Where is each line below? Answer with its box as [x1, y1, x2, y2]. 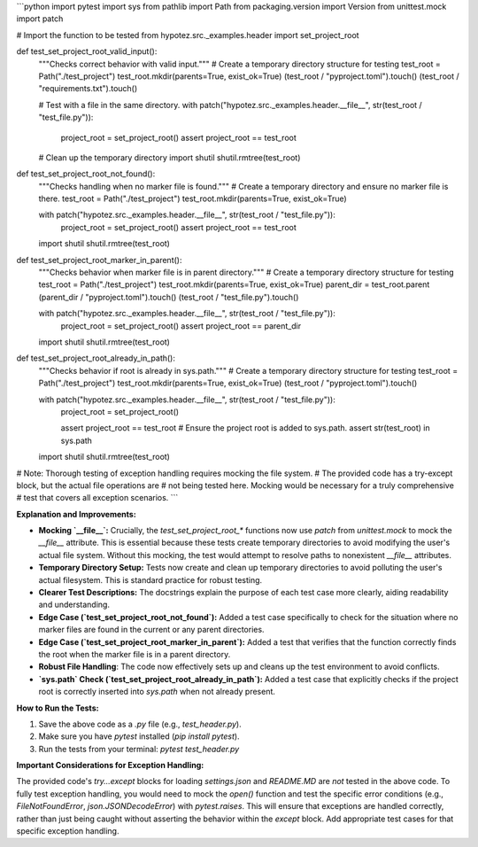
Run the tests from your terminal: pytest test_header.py [38, 743, 240, 754]
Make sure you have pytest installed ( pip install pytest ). [38, 731, 240, 742]
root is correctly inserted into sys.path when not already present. [38, 687, 276, 697]
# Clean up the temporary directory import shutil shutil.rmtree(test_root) [38, 152, 301, 163]
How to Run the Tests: [16, 703, 99, 713]
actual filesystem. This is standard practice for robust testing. [38, 574, 263, 585]
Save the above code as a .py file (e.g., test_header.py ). [38, 719, 243, 729]
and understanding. [38, 599, 111, 610]
